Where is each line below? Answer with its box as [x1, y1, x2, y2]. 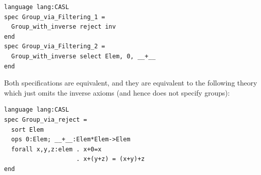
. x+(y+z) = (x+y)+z [76, 155, 145, 163]
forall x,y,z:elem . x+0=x [11, 145, 102, 153]
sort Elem [11, 126, 44, 133]
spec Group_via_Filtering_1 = [4, 13, 105, 21]
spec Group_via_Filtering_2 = [4, 43, 105, 50]
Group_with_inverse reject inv [11, 23, 116, 31]
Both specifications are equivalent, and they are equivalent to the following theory [4, 77, 257, 88]
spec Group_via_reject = [4, 116, 87, 123]
